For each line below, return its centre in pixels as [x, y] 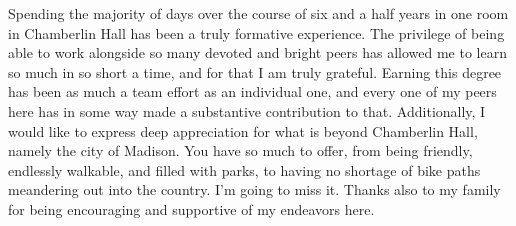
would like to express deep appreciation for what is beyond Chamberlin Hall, [243, 130]
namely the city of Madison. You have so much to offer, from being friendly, [240, 150]
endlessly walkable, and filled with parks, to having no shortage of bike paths [244, 169]
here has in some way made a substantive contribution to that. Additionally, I [247, 110]
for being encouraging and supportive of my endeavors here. [191, 208]
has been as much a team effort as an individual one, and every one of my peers [252, 91]
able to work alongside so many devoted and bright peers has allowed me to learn [257, 52]
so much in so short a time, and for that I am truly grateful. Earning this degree [255, 71]
